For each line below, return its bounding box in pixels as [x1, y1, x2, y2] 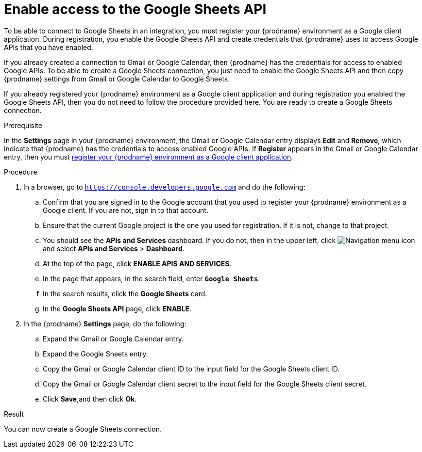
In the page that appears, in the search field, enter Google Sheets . [43, 274, 260, 283]
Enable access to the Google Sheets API [4, 1, 267, 17]
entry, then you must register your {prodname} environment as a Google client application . [4, 152, 293, 161]
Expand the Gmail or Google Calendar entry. [43, 334, 184, 343]
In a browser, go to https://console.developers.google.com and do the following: [23, 182, 305, 191]
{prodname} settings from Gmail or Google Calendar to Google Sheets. [4, 74, 230, 83]
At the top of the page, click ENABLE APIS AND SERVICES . [43, 259, 232, 268]
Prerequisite [4, 121, 42, 129]
